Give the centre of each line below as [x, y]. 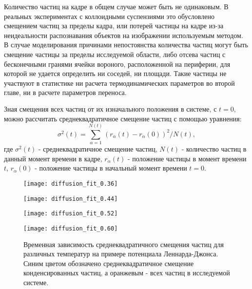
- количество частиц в [214, 149]
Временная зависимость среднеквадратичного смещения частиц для [124, 244]
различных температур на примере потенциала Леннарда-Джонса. [121, 254]
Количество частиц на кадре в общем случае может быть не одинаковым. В [116, 6]
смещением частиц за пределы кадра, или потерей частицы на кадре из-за [114, 26]
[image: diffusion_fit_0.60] [71, 229]
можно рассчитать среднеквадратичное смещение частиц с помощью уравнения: [123, 118]
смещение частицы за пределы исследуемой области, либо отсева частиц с [115, 54]
